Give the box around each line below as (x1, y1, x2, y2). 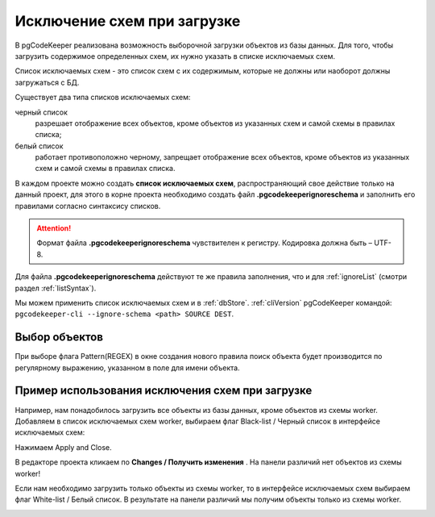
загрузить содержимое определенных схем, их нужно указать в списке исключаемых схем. (14, 51, 336, 60)
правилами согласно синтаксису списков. (14, 201, 161, 211)
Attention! (36, 223, 72, 233)
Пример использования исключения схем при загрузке (14, 384, 313, 398)
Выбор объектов (14, 331, 104, 344)
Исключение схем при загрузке (14, 12, 241, 30)
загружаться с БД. (14, 77, 80, 87)
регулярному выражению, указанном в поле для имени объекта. (14, 363, 241, 373)
